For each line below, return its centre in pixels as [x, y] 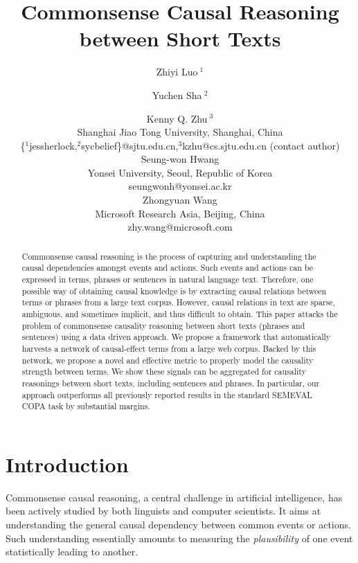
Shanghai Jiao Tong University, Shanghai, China [180, 132]
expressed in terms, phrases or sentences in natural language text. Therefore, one [168, 279]
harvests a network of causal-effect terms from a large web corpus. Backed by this [169, 348]
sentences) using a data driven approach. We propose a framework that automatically [176, 337]
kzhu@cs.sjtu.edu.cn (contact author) [261, 145]
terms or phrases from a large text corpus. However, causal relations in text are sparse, [178, 302]
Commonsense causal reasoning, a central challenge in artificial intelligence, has [174, 497]
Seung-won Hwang [180, 159]
